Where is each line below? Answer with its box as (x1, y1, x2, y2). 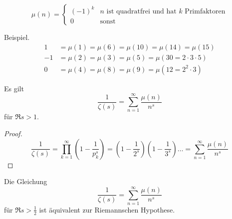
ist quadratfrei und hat (106, 7, 177, 15)
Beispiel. (4, 32, 30, 42)
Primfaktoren (185, 7, 226, 15)
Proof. (4, 128, 22, 138)
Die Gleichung (4, 176, 47, 187)
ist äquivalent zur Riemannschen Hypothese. (39, 204, 175, 215)
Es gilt (4, 83, 24, 93)
